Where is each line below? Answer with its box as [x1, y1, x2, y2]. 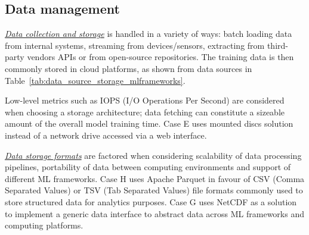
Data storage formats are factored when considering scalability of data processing [5, 149, 302, 161]
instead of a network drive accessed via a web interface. [5, 129, 207, 141]
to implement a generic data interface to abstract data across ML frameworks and [5, 207, 304, 220]
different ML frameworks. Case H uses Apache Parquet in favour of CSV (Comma [5, 172, 305, 184]
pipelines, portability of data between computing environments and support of [5, 161, 291, 173]
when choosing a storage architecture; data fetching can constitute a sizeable [5, 105, 285, 118]
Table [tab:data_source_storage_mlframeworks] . [5, 74, 186, 86]
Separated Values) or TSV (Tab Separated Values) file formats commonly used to [5, 184, 303, 196]
